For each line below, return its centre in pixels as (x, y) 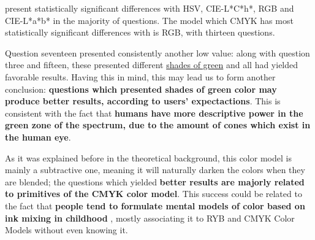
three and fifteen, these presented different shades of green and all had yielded (152, 65)
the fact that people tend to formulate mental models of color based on (155, 205)
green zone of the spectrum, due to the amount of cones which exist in (158, 125)
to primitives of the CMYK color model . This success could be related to (154, 194)
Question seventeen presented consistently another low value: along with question (157, 52)
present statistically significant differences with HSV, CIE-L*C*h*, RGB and (150, 8)
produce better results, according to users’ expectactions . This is (143, 101)
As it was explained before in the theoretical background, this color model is (148, 157)
